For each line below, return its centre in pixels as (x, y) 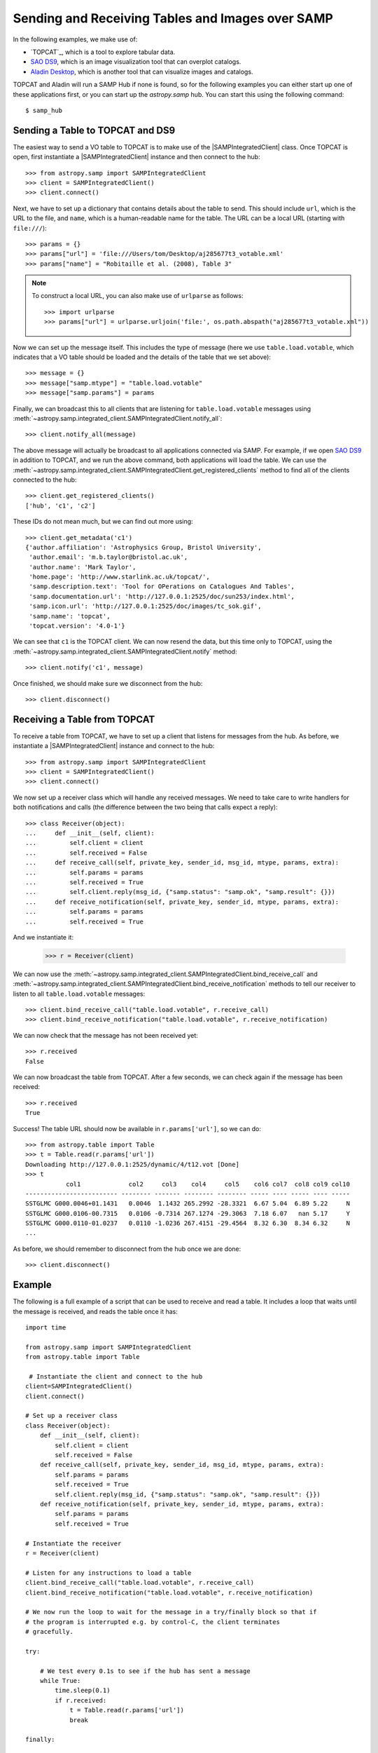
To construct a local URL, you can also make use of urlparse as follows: (138, 296)
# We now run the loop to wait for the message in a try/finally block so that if (171, 1612)
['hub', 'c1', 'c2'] (61, 506)
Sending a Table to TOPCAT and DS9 (94, 130)
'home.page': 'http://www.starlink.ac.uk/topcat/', (119, 577)
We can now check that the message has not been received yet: (106, 1035)
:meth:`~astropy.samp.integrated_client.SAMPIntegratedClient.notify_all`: (118, 418)
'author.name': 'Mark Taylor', (83, 567)
